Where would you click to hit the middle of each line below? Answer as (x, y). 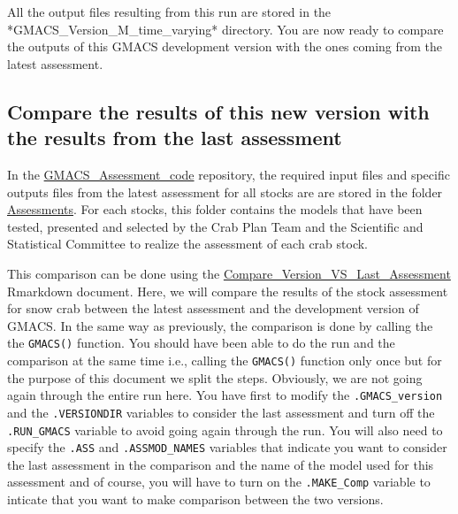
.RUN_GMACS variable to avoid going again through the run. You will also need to (225, 430)
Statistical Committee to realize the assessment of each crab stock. (188, 244)
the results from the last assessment (175, 138)
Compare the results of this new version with (218, 111)
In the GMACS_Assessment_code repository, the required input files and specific (229, 174)
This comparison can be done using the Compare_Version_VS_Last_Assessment (229, 273)
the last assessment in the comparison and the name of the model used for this (221, 464)
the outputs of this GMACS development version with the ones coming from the (225, 46)
